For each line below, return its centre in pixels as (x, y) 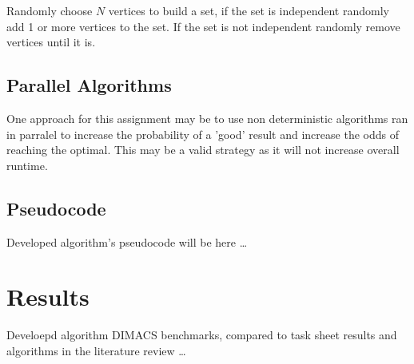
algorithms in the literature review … (96, 350)
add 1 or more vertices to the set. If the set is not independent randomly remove (203, 26)
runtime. (27, 165)
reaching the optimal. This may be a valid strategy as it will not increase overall (203, 150)
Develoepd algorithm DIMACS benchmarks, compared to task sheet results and (202, 335)
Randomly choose (50, 10)
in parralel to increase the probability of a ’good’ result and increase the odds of (203, 134)
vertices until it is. (51, 42)
